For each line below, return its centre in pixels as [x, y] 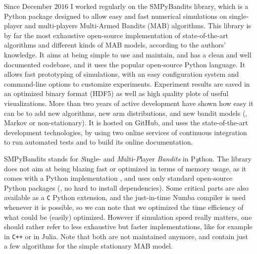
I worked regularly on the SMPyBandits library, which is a [159, 6]
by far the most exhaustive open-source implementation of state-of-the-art [116, 35]
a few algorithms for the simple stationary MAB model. [88, 246]
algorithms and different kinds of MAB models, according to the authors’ [115, 45]
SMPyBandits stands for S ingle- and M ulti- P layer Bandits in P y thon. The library [128, 158]
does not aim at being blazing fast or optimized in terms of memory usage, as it [125, 168]
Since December [28, 6]
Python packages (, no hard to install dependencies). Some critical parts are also [126, 187]
